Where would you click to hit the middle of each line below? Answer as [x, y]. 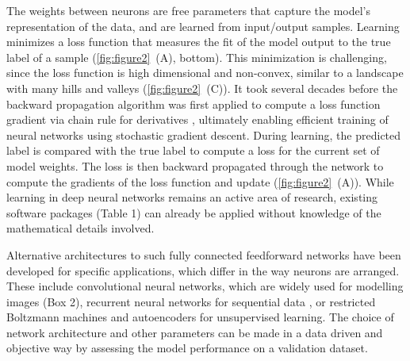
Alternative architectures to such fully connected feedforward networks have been [204, 254]
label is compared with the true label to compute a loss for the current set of [193, 150]
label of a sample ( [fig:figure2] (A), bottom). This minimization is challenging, [197, 57]
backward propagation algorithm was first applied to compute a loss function [194, 104]
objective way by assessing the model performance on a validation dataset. [187, 348]
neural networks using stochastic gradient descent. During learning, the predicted [204, 134]
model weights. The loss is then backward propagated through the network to [195, 165]
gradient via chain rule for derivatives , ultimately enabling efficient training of [197, 119]
